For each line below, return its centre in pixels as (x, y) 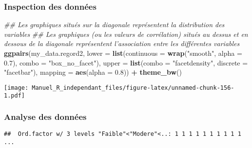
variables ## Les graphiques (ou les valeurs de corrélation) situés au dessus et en (126, 34)
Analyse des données (45, 117)
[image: (16, 88)
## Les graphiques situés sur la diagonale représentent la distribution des (114, 25)
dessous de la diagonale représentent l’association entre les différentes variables (122, 43)
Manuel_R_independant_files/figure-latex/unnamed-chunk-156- (133, 88)
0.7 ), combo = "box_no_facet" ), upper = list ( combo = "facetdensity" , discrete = (126, 62)
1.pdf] (14, 96)
